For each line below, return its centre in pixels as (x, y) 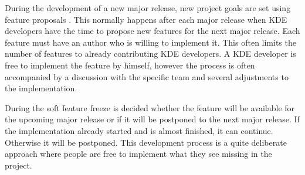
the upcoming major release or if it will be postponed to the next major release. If (152, 119)
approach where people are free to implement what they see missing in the (138, 154)
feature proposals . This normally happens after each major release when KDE (146, 19)
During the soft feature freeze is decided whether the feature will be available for (150, 107)
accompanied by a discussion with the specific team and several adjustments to (147, 76)
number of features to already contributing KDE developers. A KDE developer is (150, 54)
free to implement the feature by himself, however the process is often (130, 65)
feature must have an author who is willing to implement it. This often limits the (150, 42)
